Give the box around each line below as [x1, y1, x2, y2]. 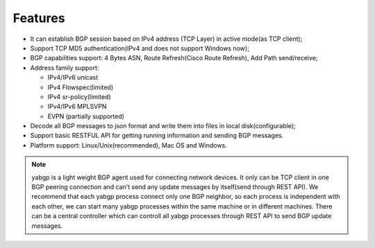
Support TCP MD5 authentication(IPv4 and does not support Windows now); [30, 44, 249, 52]
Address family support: [30, 63, 99, 72]
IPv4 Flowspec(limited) [47, 83, 114, 91]
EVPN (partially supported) [47, 112, 125, 121]
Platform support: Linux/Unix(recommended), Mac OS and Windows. [30, 141, 227, 149]
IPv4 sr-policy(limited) [47, 92, 111, 100]
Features [12, 10, 65, 26]
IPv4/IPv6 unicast [47, 73, 99, 82]
